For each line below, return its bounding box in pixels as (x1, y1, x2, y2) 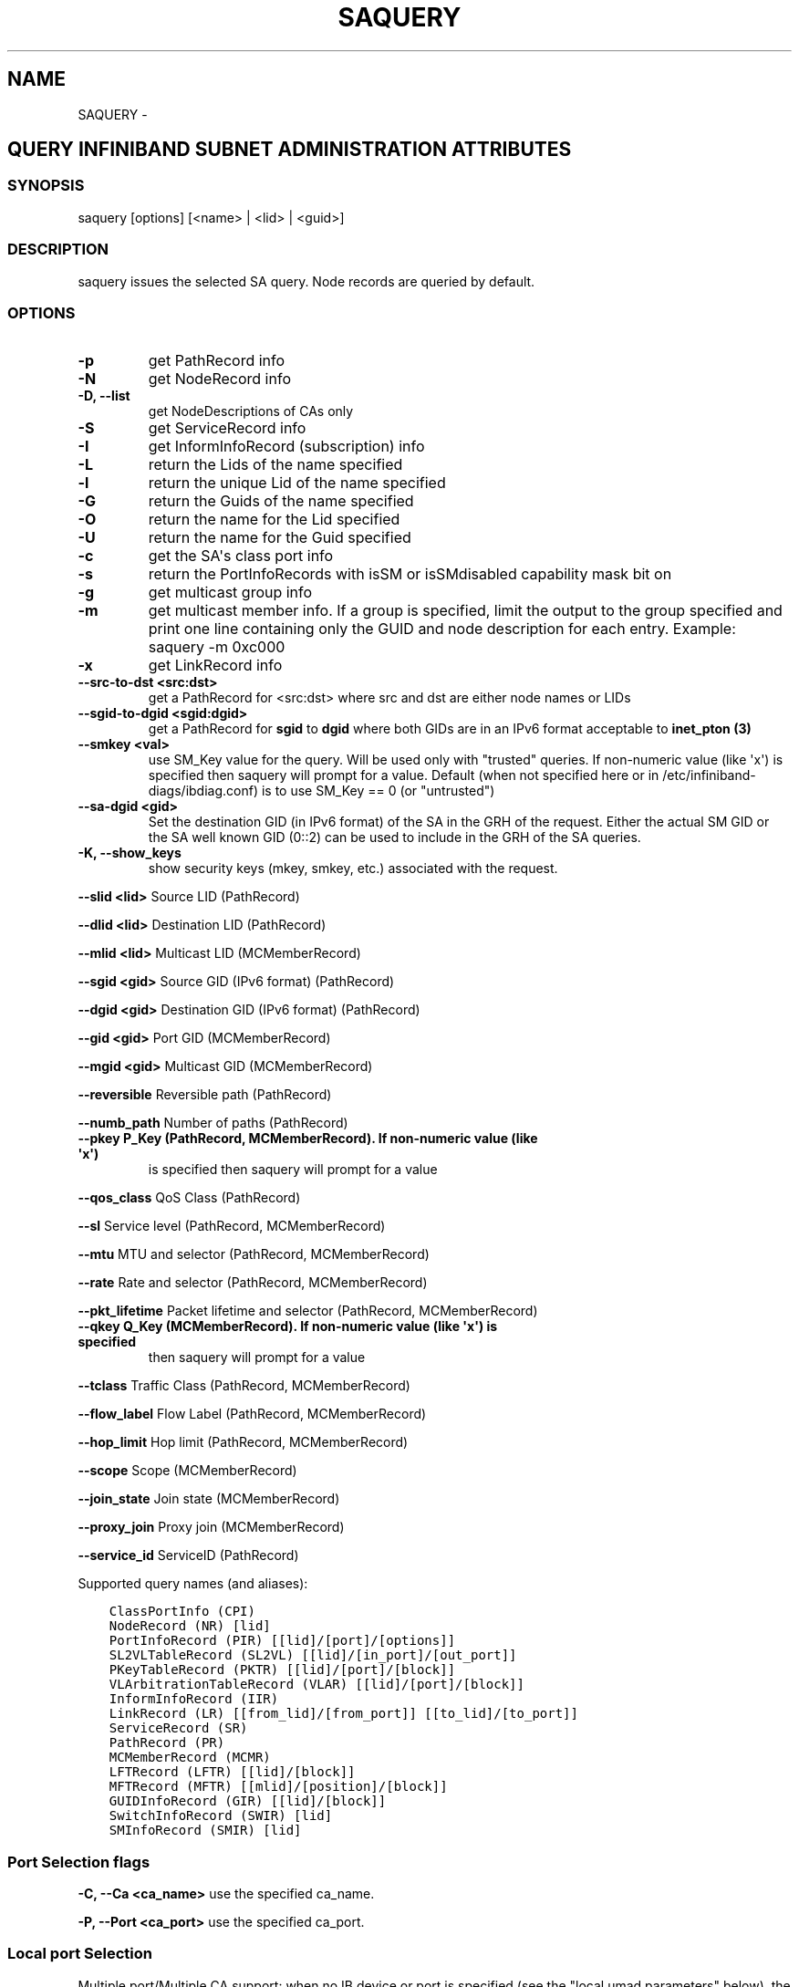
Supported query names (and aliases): (78, 1576, 308, 1592)
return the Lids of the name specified (148, 455, 403, 474)
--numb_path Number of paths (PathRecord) (78, 1115, 348, 1131)
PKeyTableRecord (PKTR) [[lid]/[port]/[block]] (109, 1662, 456, 1678)
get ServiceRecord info (148, 419, 306, 438)
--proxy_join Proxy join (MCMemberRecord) (78, 1519, 345, 1535)
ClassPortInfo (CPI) (109, 1604, 255, 1619)
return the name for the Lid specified (148, 510, 400, 529)
